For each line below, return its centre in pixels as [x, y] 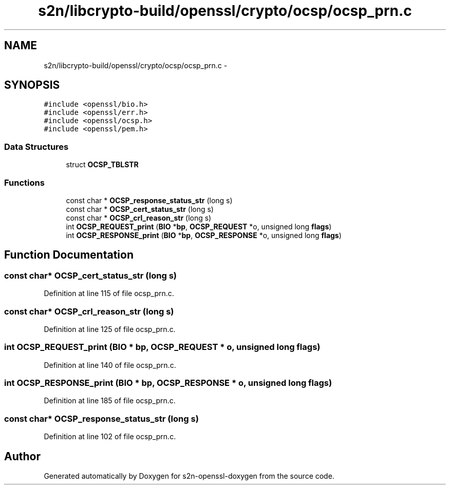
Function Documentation [69, 255]
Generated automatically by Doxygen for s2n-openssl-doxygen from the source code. [189, 476]
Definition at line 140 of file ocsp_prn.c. [110, 365]
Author [22, 456]
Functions [24, 182]
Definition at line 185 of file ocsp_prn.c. [110, 401]
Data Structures [36, 146]
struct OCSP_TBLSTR [102, 165]
